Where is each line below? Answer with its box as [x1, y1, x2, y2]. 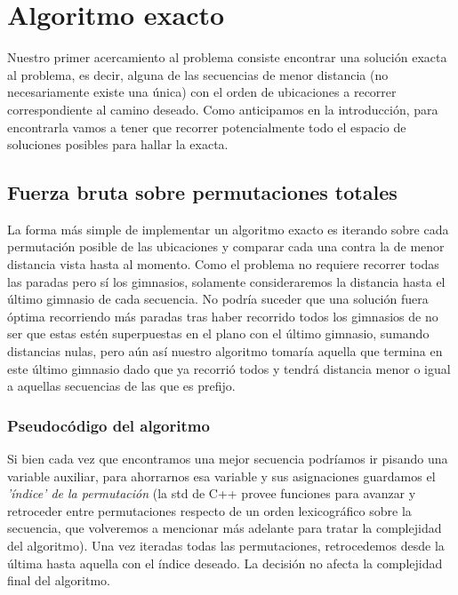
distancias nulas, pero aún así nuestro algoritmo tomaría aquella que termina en [7, 342, 443, 361]
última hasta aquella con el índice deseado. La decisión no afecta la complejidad [7, 553, 443, 572]
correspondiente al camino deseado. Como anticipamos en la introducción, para [7, 99, 438, 118]
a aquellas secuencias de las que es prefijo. [7, 377, 236, 395]
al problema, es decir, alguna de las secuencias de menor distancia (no [7, 65, 389, 83]
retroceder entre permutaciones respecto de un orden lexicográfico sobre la [7, 501, 412, 520]
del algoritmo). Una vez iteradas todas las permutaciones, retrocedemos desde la [7, 536, 445, 555]
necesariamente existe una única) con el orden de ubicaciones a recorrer [7, 83, 397, 101]
